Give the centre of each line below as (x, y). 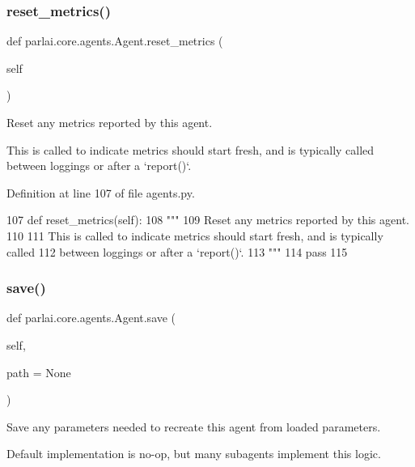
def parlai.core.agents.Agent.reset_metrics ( (115, 41)
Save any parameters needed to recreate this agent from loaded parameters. (194, 426)
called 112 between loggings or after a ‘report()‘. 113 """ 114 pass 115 (177, 251)
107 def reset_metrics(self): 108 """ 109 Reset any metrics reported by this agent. (208, 220)
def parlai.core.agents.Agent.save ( (91, 318)
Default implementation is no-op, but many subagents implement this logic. (194, 454)
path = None (39, 372)
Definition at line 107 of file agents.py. (101, 192)
